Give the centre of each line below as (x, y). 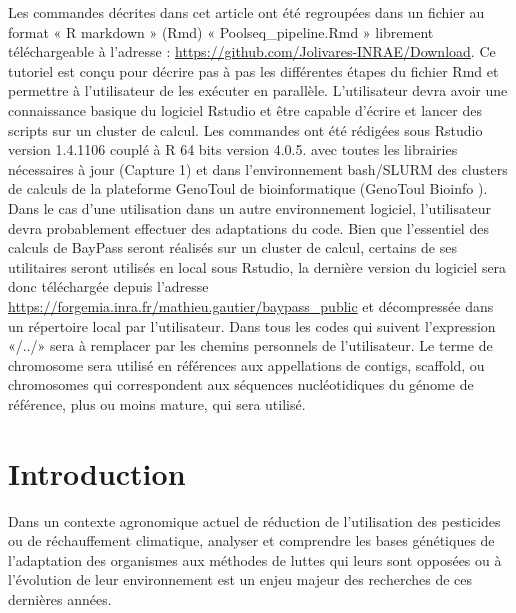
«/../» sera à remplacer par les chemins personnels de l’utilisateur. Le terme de (250, 345)
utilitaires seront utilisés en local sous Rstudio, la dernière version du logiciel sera (257, 266)
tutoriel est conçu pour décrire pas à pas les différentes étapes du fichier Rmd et (253, 70)
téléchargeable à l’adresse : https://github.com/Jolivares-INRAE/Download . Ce (252, 51)
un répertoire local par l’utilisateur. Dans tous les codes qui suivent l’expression (252, 325)
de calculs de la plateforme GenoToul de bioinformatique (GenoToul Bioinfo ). (248, 188)
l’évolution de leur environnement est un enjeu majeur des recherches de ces (240, 579)
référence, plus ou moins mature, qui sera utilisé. (157, 403)
